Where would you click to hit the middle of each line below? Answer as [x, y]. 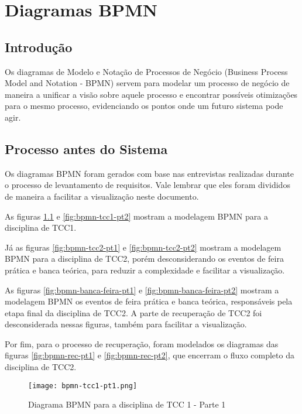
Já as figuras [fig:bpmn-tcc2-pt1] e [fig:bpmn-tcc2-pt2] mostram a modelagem [143, 247]
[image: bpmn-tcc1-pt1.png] [83, 386]
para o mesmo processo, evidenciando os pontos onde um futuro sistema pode [144, 106]
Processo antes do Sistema [86, 148]
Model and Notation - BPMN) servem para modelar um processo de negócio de [147, 83]
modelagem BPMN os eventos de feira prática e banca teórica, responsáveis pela [149, 301]
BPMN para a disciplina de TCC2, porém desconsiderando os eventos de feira [144, 259]
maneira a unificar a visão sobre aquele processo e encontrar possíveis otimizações [151, 94]
